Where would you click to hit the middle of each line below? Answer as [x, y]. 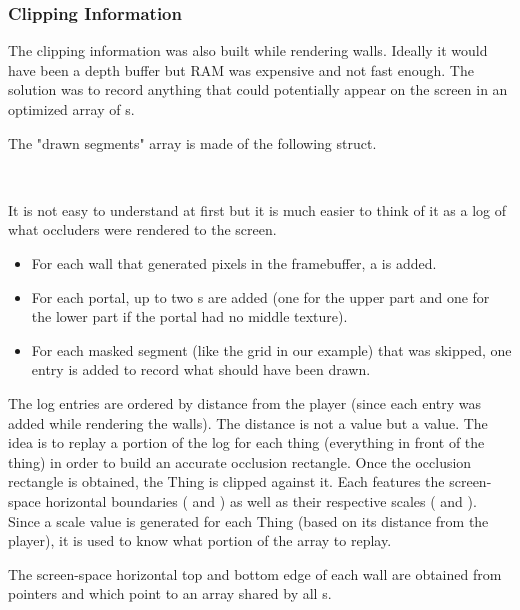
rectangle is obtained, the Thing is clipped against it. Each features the [226, 481]
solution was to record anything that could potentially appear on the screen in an [258, 89]
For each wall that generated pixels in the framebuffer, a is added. [234, 262]
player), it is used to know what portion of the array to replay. [200, 540]
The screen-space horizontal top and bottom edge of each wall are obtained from [255, 573]
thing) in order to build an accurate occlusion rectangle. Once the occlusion [240, 461]
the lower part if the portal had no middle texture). [189, 316]
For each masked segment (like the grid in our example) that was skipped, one [271, 349]
